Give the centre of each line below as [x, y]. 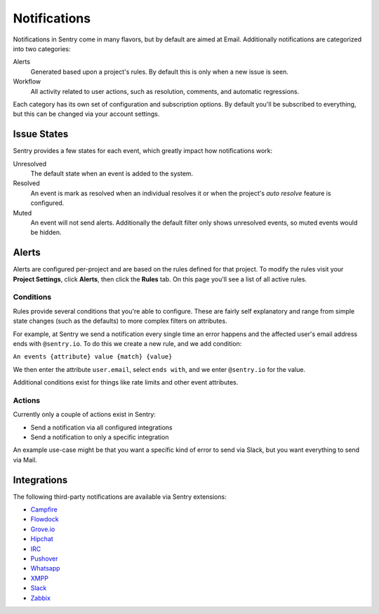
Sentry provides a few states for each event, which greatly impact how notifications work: [143, 151]
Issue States [41, 134]
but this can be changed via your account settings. [86, 114]
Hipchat [42, 539]
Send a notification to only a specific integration [100, 437]
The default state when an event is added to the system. [112, 173]
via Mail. [25, 460]
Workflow [27, 81]
